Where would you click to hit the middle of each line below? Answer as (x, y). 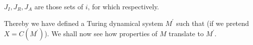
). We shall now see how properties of (101, 34)
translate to (186, 34)
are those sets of (59, 6)
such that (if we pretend (213, 23)
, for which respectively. (124, 6)
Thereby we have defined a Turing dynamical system (84, 23)
